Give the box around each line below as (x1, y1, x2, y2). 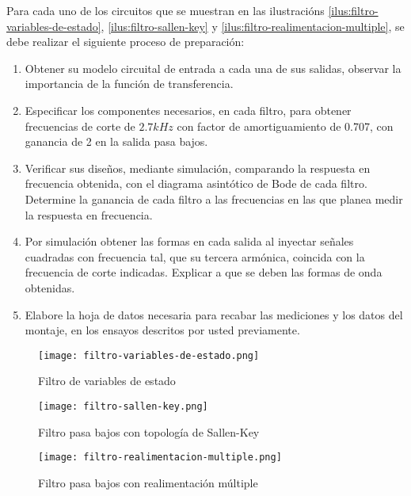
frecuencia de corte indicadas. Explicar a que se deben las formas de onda (25, 264, 382, 280)
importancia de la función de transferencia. (25, 75, 234, 92)
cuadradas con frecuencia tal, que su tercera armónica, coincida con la (25, 248, 365, 265)
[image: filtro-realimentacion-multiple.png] (38, 452, 282, 464)
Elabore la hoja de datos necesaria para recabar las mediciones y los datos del (25, 306, 403, 322)
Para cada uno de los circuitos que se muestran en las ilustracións (6, 2, 325, 18)
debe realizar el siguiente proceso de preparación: (6, 33, 245, 50)
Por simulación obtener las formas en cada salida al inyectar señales (25, 233, 354, 250)
